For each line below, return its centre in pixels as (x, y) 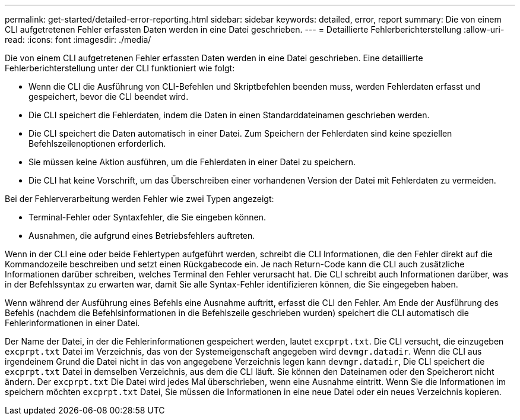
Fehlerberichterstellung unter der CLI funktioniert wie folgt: (120, 68)
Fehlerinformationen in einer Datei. (72, 323)
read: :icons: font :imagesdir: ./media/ (78, 40)
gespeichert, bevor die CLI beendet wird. (109, 97)
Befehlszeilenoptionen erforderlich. (97, 143)
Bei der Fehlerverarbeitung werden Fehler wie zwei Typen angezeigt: (139, 199)
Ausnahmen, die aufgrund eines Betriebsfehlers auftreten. (142, 236)
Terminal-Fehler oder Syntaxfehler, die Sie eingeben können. (147, 217)
